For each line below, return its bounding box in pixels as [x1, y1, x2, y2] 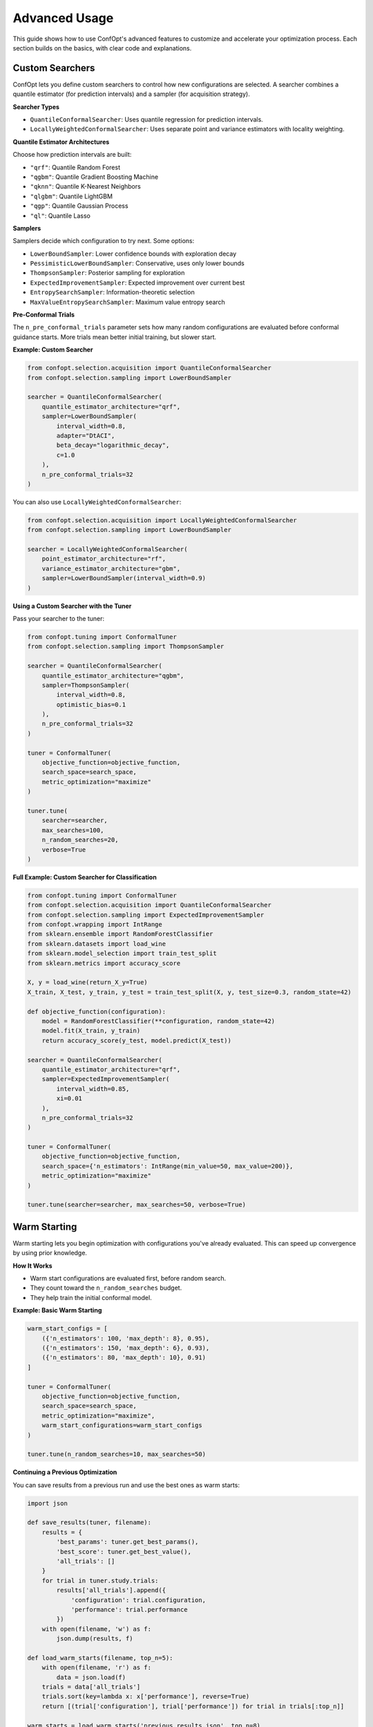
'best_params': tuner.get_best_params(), [56, 1538, 199, 1546]
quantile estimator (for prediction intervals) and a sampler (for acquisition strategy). [12, 90, 250, 98]
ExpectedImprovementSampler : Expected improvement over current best [30, 278, 245, 287]
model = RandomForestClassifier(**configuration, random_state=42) [41, 1017, 276, 1025]
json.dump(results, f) [56, 1634, 134, 1643]
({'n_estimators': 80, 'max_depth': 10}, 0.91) [41, 1354, 207, 1362]
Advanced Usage [12, 10, 114, 26]
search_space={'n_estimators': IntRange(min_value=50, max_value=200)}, [41, 1162, 294, 1170]
